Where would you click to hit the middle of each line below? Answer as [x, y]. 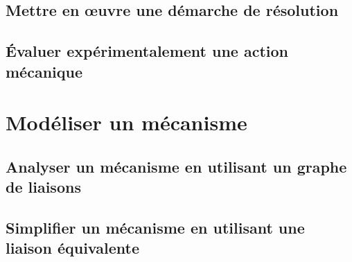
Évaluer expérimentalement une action [147, 51]
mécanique [44, 71]
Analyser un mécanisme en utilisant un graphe [176, 166]
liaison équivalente [72, 248]
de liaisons [43, 187]
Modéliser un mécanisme [126, 122]
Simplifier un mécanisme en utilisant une [155, 227]
